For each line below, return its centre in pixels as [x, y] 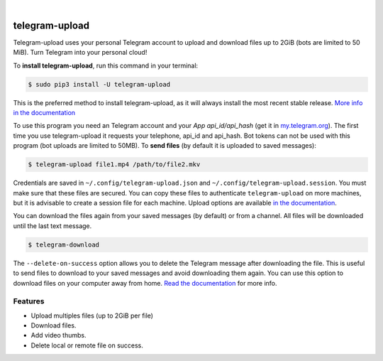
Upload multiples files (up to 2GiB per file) [92, 316]
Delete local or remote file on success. [87, 345]
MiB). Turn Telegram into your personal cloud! [80, 53]
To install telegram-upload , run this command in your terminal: [106, 65]
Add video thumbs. [59, 335]
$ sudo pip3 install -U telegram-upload [99, 84]
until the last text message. [52, 226]
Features [29, 301]
